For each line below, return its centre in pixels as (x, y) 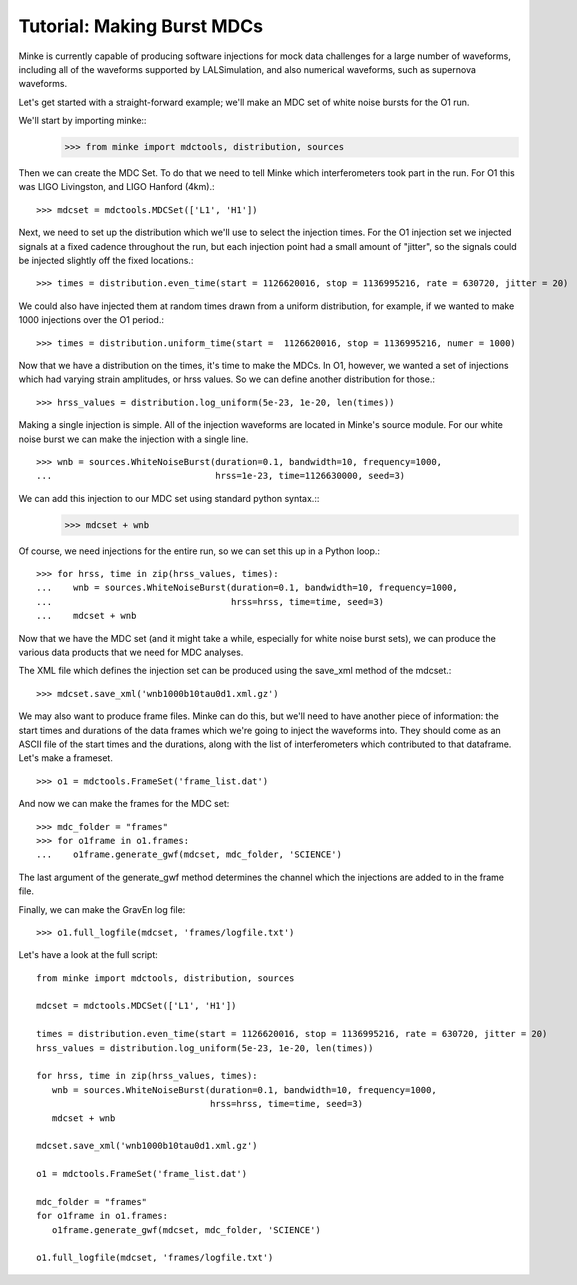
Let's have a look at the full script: (88, 955)
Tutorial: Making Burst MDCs (141, 26)
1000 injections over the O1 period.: (91, 320)
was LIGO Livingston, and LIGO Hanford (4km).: (116, 187)
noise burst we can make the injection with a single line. (133, 439)
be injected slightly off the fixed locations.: (106, 261)
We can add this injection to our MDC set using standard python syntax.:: (169, 498)
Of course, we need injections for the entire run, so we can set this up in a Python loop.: (199, 551)
